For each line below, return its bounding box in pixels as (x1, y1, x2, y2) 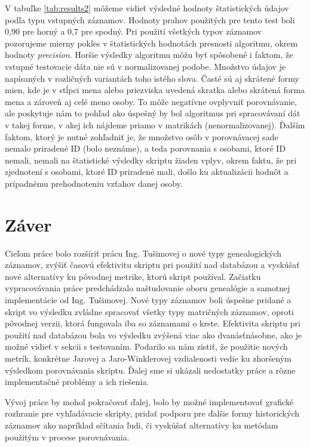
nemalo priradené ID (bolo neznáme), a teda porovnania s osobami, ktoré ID (5, 142, 286, 155)
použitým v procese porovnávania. (5, 430, 130, 443)
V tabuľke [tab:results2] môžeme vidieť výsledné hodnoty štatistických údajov (5, 2, 289, 14)
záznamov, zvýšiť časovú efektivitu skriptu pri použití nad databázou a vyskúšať (5, 258, 300, 271)
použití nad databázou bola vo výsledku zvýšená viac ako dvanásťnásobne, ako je (5, 328, 302, 341)
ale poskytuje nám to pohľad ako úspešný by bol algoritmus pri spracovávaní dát (5, 107, 300, 119)
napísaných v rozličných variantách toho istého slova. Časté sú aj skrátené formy (5, 72, 299, 84)
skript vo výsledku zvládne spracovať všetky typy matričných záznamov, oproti (5, 305, 294, 317)
